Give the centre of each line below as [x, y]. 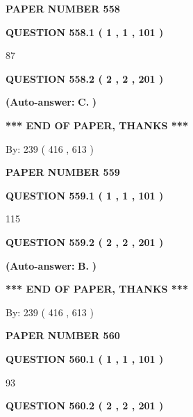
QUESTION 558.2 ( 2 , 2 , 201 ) [85, 78]
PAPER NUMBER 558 [63, 8]
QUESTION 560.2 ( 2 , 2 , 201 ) [85, 406]
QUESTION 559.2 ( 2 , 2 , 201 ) [85, 242]
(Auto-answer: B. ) [51, 265]
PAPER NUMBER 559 [63, 172]
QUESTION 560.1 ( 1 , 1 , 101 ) [85, 358]
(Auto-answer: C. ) [51, 102]
